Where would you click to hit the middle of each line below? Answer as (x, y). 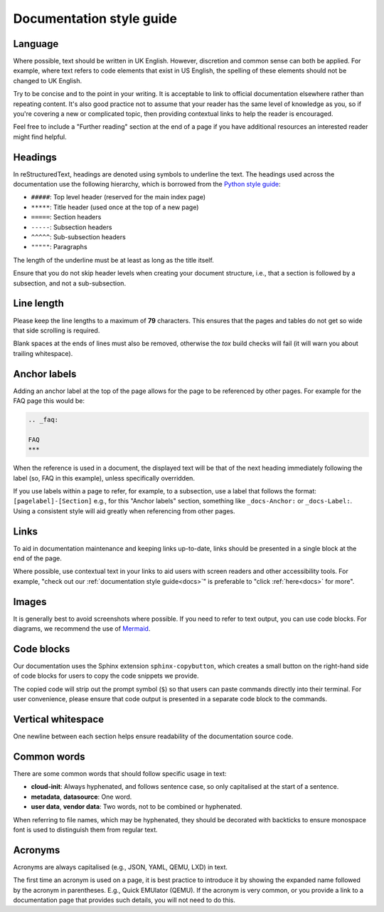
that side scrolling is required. (57, 330)
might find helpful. (40, 137)
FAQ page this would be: (49, 400)
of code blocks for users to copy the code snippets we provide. (106, 676)
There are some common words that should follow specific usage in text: (120, 773)
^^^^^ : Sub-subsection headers (78, 237)
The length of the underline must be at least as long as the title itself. (114, 260)
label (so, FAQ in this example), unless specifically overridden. (104, 478)
